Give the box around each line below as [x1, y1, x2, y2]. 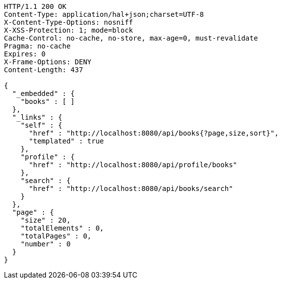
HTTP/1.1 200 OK [4, 2, 67, 10]
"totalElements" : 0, [20, 224, 104, 232]
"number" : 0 [20, 240, 71, 248]
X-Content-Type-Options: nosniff [4, 18, 133, 26]
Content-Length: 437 [4, 66, 83, 74]
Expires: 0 [4, 50, 46, 58]
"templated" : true [29, 137, 104, 145]
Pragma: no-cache [4, 42, 71, 50]
